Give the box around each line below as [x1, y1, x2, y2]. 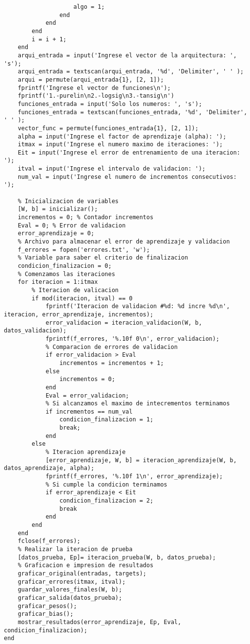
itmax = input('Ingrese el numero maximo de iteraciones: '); [17, 141, 223, 148]
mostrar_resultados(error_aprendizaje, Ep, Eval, [17, 618, 182, 626]
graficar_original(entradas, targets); [17, 570, 147, 577]
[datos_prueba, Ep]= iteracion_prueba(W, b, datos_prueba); [17, 554, 216, 561]
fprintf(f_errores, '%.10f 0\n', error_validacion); [45, 335, 219, 342]
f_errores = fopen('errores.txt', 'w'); [17, 246, 150, 253]
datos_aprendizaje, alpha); [4, 465, 95, 472]
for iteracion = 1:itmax [17, 278, 98, 286]
